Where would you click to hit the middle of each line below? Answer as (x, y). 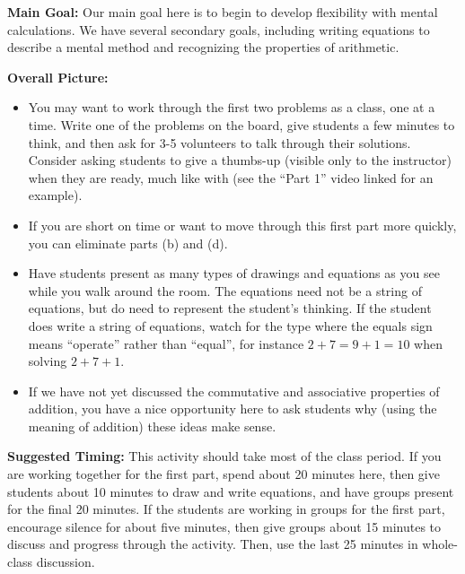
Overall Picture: (58, 77)
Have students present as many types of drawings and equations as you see (234, 273)
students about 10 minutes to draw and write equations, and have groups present (231, 491)
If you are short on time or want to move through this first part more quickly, (242, 225)
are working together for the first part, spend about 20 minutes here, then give (224, 474)
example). (55, 195)
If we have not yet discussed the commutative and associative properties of (234, 391)
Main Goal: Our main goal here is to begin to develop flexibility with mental (223, 12)
